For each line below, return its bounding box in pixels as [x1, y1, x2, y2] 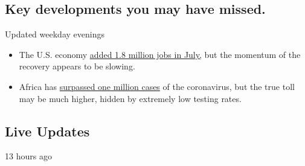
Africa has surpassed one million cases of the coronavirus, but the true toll [19, 80, 295, 92]
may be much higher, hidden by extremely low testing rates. [19, 92, 242, 104]
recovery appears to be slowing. [19, 60, 135, 72]
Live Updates [5, 121, 90, 140]
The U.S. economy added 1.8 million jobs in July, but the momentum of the [19, 48, 301, 60]
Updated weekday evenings [5, 28, 104, 40]
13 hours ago [5, 150, 52, 162]
